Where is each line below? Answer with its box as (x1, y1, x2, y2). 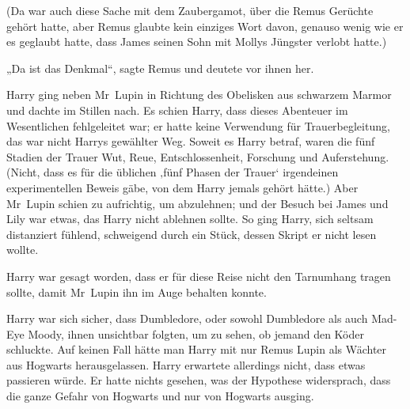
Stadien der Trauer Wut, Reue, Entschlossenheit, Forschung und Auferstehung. (6, 148, 389, 165)
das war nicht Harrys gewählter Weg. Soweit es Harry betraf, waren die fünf (6, 133, 375, 150)
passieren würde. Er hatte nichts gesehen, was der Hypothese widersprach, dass (6, 372, 391, 388)
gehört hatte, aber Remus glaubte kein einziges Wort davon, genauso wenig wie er (6, 17, 404, 34)
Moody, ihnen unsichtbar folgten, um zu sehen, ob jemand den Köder (28, 325, 364, 342)
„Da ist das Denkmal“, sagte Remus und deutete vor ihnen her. (6, 59, 314, 76)
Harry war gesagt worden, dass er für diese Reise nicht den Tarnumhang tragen (6, 267, 391, 284)
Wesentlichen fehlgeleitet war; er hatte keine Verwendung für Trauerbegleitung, (6, 117, 390, 134)
